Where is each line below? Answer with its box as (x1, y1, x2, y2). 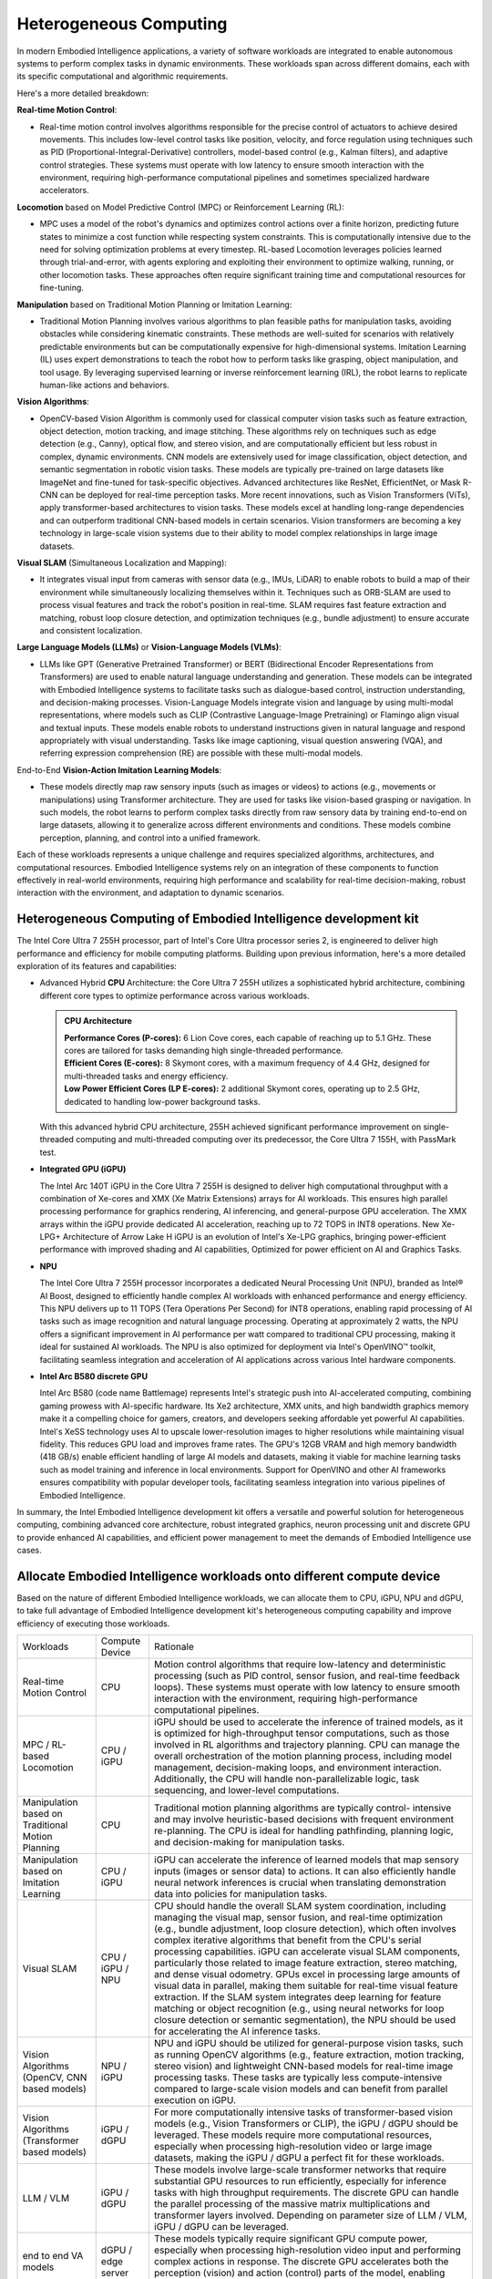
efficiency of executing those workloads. (16, 1618, 170, 1629)
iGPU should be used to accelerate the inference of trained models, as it (153, 1716, 464, 1728)
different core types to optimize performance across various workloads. (39, 990, 310, 1001)
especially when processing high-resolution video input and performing (153, 2243, 462, 2256)
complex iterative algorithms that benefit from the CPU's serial (153, 1934, 422, 1946)
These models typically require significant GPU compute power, (153, 2233, 428, 2245)
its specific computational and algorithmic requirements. (16, 71, 229, 82)
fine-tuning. (39, 283, 84, 294)
